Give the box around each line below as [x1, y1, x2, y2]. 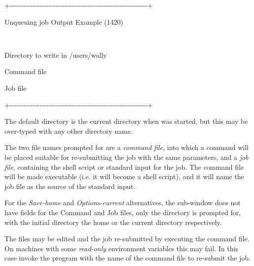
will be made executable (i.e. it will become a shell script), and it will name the [4, 171, 244, 182]
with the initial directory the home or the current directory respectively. [4, 217, 222, 227]
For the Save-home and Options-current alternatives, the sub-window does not [4, 197, 241, 208]
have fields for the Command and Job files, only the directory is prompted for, [4, 207, 241, 217]
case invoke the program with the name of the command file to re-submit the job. [4, 253, 251, 263]
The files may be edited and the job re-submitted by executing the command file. [4, 233, 250, 244]
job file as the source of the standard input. [4, 181, 135, 191]
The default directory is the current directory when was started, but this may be [4, 116, 248, 126]
